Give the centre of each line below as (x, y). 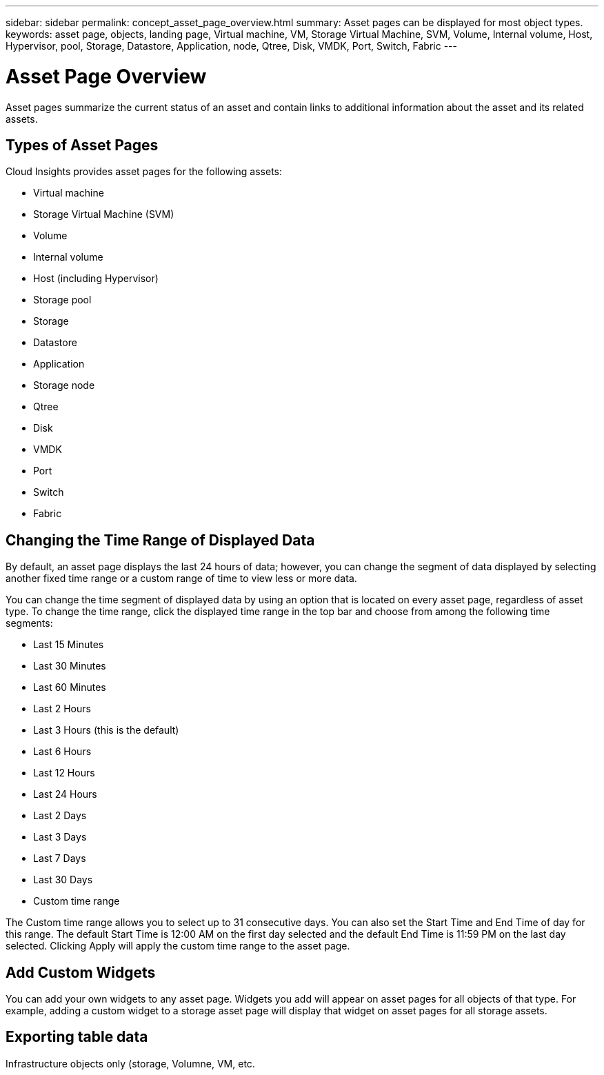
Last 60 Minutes (70, 687)
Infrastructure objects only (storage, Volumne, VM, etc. (130, 1063)
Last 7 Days (60, 858)
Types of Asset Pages (82, 145)
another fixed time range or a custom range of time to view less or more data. (181, 579)
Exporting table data (77, 1037)
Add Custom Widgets (81, 972)
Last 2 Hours (62, 709)
